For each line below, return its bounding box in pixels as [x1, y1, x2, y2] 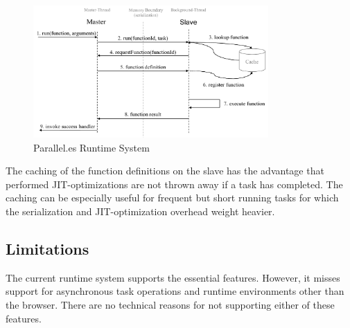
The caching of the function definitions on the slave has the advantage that [6, 163, 324, 178]
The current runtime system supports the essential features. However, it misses [6, 270, 340, 284]
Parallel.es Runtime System [33, 140, 150, 154]
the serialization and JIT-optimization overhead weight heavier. [6, 204, 275, 219]
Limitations [6, 238, 89, 259]
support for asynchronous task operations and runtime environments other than [6, 284, 344, 298]
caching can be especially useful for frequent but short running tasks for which [6, 190, 339, 205]
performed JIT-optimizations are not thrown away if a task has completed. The [6, 176, 343, 191]
